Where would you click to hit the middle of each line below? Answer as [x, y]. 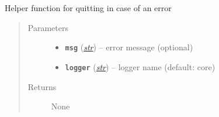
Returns [42, 86]
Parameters [48, 27]
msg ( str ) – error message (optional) [129, 47]
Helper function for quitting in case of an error [88, 8]
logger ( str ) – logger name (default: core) [140, 66]
